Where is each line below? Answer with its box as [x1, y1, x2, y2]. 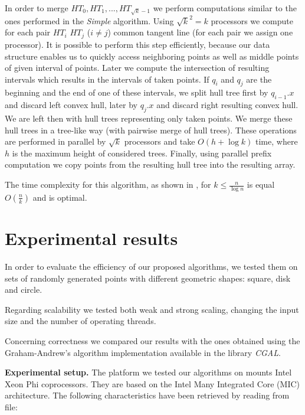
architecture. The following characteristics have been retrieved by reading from [5, 389, 290, 401]
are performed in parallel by [5, 135, 106, 148]
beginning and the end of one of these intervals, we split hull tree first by [5, 86, 268, 99]
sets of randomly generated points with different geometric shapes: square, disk [5, 272, 291, 284]
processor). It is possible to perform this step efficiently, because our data [5, 38, 270, 50]
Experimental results [5, 226, 178, 250]
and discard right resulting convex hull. [156, 99, 299, 111]
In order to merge [5, 2, 68, 14]
